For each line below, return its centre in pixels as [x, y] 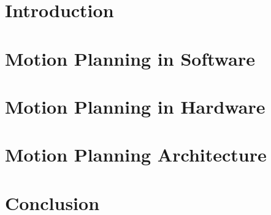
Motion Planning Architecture [136, 154]
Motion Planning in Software [130, 58]
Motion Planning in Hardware [135, 106]
